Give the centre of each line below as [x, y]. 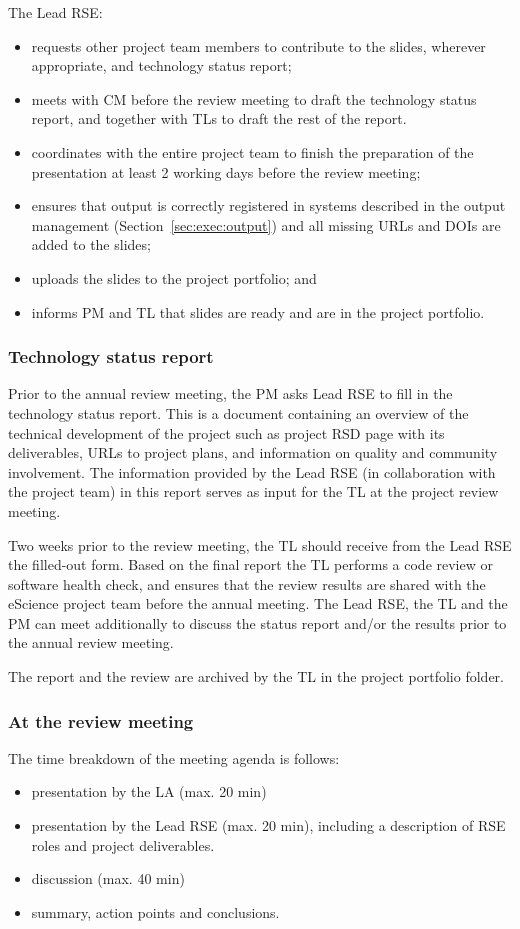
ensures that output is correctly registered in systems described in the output [268, 205]
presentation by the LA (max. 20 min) [149, 791]
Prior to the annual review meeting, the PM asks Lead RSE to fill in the [230, 393]
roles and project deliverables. [123, 844]
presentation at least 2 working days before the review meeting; [226, 171]
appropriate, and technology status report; [161, 65]
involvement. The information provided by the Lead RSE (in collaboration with [252, 471]
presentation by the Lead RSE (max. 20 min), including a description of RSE [268, 825]
